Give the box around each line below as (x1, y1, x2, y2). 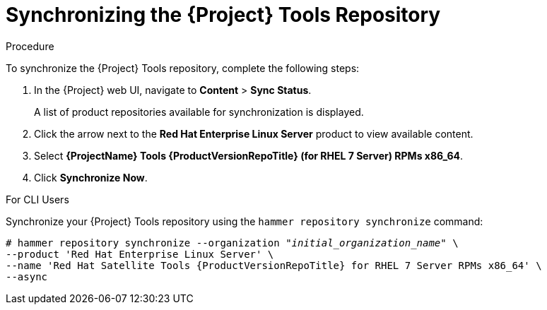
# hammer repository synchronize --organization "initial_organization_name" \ (6, 237, 459, 249)
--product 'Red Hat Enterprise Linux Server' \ (6, 248, 274, 260)
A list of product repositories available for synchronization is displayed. (34, 105, 364, 118)
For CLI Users (6, 193, 69, 205)
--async (6, 270, 48, 282)
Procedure (6, 40, 54, 52)
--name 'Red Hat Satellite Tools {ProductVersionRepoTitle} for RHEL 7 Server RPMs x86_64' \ (6, 259, 542, 271)
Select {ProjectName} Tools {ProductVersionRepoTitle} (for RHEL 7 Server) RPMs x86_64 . (34, 149, 464, 162)
